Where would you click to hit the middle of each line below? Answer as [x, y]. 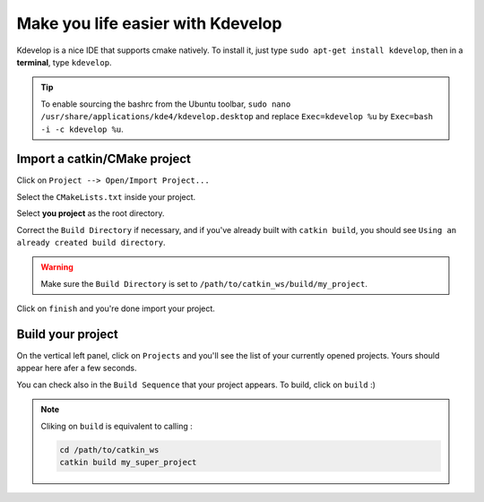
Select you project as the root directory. [91, 213]
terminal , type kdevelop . [64, 62]
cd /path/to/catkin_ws [109, 450]
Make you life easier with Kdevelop [149, 23]
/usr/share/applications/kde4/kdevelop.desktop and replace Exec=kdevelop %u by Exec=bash [237, 117]
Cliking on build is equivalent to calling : [117, 426]
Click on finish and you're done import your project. [116, 308]
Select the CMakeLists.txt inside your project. [106, 196]
